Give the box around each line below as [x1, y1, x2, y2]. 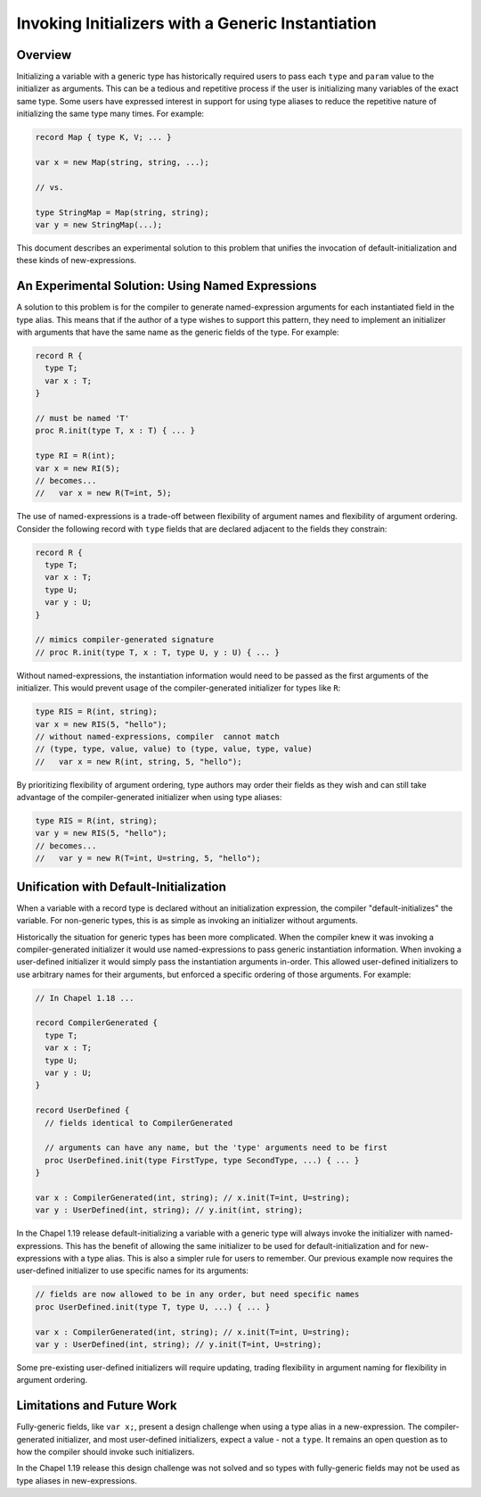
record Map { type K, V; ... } [35, 132, 173, 143]
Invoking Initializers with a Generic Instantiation [16, 13, 378, 33]
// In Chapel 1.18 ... [35, 993, 135, 1003]
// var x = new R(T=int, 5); [35, 488, 173, 499]
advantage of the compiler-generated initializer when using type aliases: [16, 792, 282, 803]
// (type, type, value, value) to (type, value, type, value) [35, 744, 313, 754]
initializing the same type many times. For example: [16, 108, 205, 120]
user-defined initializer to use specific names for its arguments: [16, 1265, 249, 1276]
